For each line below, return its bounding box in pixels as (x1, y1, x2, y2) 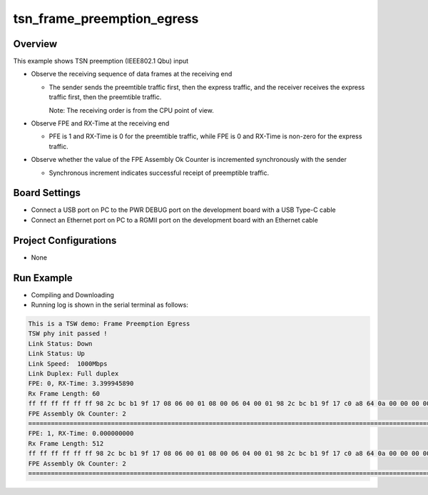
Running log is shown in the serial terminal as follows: (31, 300, 188, 310)
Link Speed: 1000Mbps (28, 359, 108, 367)
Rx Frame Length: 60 (28, 389, 100, 397)
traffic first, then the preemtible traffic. (49, 93, 162, 101)
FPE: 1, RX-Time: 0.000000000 (28, 429, 134, 438)
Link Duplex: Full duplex (28, 369, 119, 378)
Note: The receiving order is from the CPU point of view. (49, 106, 214, 114)
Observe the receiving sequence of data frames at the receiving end (31, 70, 233, 78)
